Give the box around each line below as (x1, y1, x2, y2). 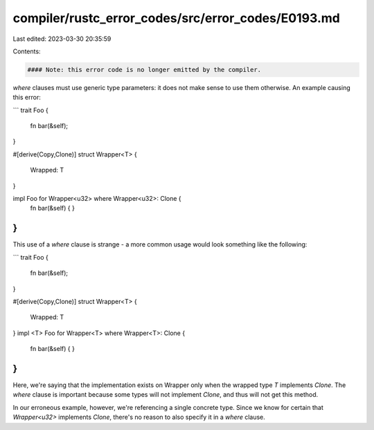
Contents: (12, 47, 41, 55)
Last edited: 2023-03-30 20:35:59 (12, 35, 112, 43)
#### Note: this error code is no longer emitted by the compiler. (27, 66, 262, 73)
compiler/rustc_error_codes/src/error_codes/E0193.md (12, 10, 341, 26)
